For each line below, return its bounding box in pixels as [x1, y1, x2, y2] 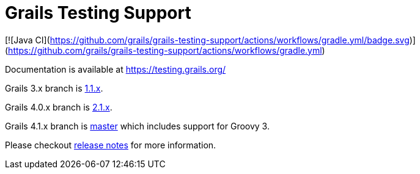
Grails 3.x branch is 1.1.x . [5, 82, 103, 93]
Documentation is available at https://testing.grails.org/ [5, 63, 226, 74]
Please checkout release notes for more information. [5, 139, 216, 150]
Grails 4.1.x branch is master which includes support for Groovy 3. [5, 120, 270, 131]
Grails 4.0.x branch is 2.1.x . [5, 101, 112, 112]
